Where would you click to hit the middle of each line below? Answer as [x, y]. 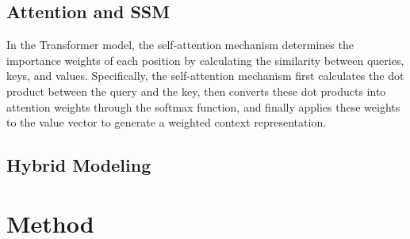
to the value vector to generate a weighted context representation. [167, 122]
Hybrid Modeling [79, 165]
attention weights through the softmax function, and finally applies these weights [203, 106]
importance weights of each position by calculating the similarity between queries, [205, 60]
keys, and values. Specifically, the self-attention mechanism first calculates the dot [205, 76]
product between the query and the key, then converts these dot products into [196, 91]
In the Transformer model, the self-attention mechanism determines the [180, 45]
